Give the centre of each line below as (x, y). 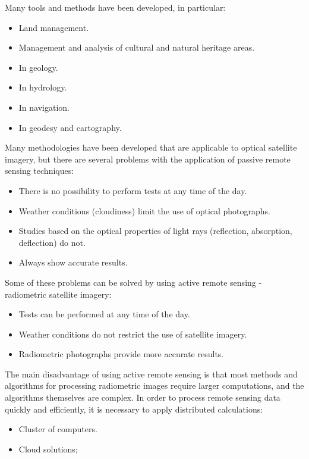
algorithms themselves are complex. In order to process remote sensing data (143, 397)
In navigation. (44, 107)
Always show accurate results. (73, 262)
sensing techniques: (40, 171)
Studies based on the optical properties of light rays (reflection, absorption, (155, 231)
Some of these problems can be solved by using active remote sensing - (133, 282)
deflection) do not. (52, 242)
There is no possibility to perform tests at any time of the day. (133, 190)
